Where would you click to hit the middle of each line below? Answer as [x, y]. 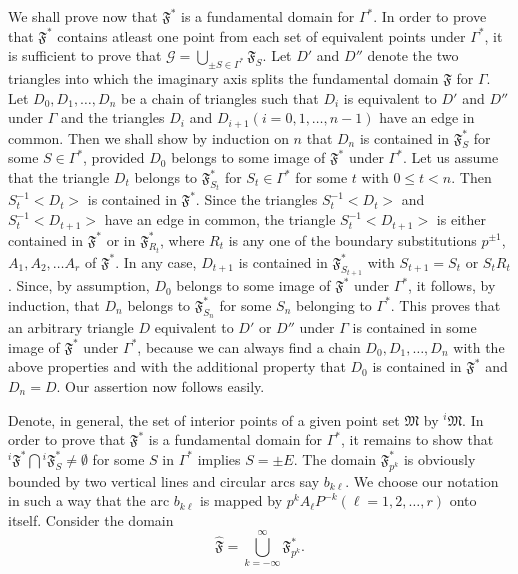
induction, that [54, 304]
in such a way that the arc [89, 500]
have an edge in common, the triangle [220, 219]
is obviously [439, 458]
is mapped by [241, 500]
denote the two [413, 55]
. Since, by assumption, [79, 285]
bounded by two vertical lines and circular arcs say [164, 480]
